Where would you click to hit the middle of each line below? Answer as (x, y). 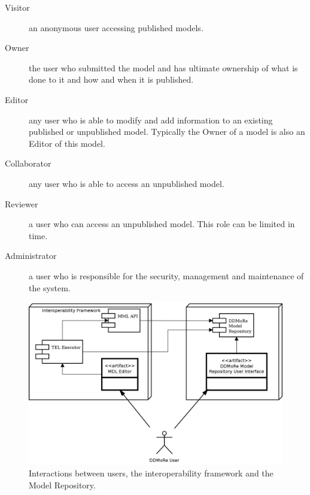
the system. (50, 287)
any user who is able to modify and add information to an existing (151, 120)
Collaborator (28, 163)
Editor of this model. (67, 143)
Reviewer (22, 203)
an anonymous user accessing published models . (116, 27)
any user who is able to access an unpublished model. (127, 183)
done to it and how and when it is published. (111, 79)
